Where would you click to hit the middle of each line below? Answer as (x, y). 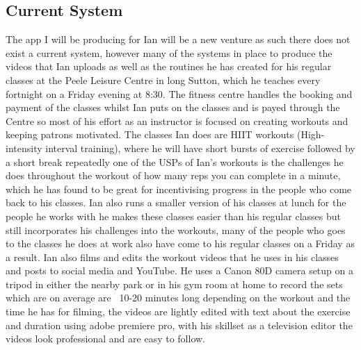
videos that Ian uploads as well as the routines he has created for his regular (169, 66)
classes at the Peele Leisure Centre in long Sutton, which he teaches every (163, 80)
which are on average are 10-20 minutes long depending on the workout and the (178, 298)
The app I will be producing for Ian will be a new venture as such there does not (178, 39)
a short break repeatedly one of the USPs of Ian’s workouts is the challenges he (175, 161)
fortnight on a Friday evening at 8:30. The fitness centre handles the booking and (179, 93)
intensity (24, 148)
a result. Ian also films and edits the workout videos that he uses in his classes (172, 257)
